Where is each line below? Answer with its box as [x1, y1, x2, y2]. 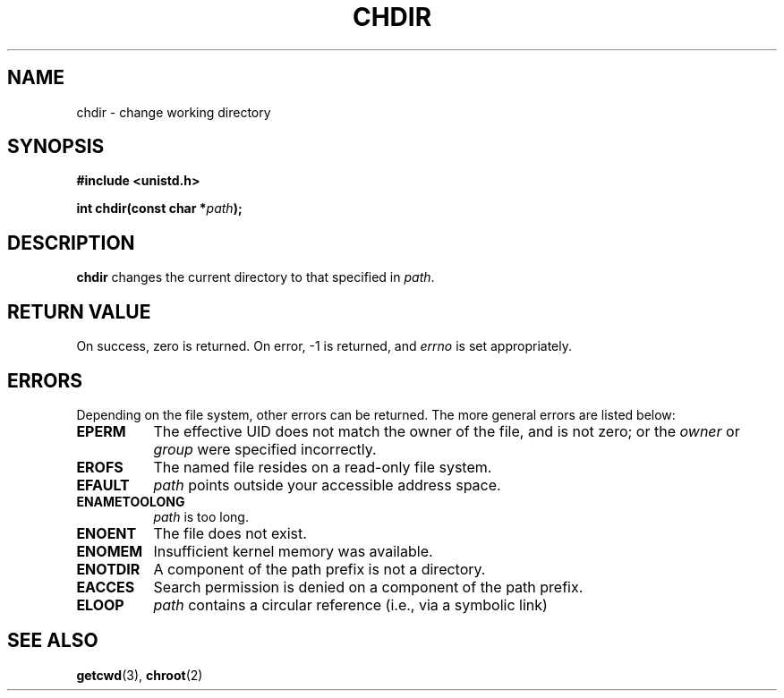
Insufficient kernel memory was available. [153, 541, 433, 560]
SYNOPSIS [7, 135, 105, 158]
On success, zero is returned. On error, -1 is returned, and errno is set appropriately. [76, 338, 572, 354]
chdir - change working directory [76, 104, 271, 120]
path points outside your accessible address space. [153, 475, 501, 494]
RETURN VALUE [7, 300, 151, 323]
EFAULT [76, 475, 130, 494]
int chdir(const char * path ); [76, 200, 243, 217]
